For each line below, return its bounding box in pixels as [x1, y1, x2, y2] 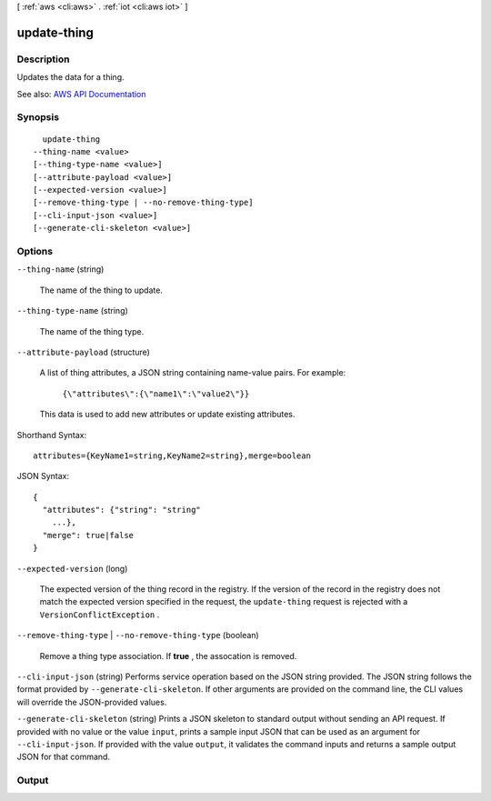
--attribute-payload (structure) [16, 346, 150, 357]
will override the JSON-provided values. [16, 696, 167, 707]
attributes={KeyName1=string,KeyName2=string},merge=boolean [33, 450, 311, 461]
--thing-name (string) [16, 264, 105, 275]
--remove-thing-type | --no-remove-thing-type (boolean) [16, 630, 259, 641]
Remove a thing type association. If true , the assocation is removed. [39, 650, 297, 661]
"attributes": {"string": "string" [42, 505, 202, 516]
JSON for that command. [16, 751, 111, 763]
